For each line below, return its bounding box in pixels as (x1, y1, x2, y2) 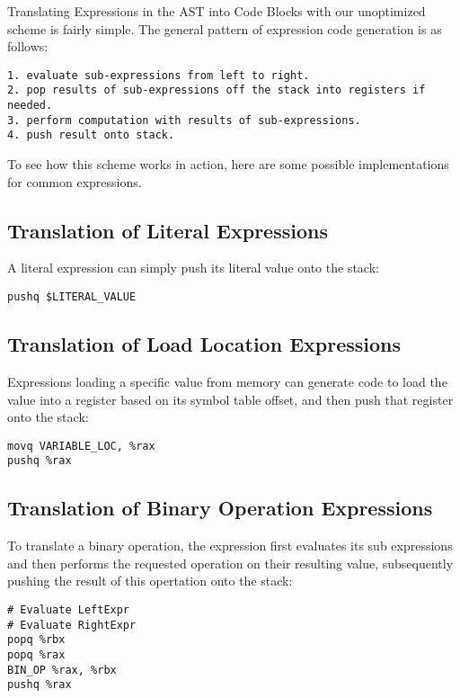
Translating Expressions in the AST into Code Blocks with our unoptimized (7, 2, 426, 20)
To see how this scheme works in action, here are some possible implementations (7, 155, 449, 174)
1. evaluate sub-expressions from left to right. (7, 68, 310, 82)
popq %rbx (7, 633, 66, 647)
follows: (7, 37, 49, 56)
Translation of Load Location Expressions (7, 330, 402, 358)
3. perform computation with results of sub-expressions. (7, 113, 361, 127)
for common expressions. (7, 172, 142, 191)
